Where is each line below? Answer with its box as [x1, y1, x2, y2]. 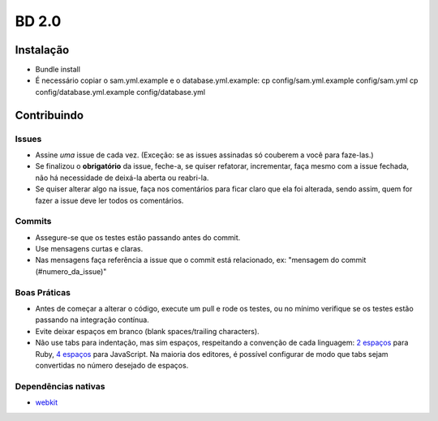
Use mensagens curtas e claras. [35, 244, 144, 254]
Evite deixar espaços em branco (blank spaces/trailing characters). [35, 326, 260, 336]
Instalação [15, 43, 70, 57]
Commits [15, 216, 52, 227]
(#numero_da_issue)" [35, 266, 107, 276]
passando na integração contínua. [35, 315, 149, 324]
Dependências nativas [15, 380, 105, 392]
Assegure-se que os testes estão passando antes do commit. [35, 232, 241, 243]
